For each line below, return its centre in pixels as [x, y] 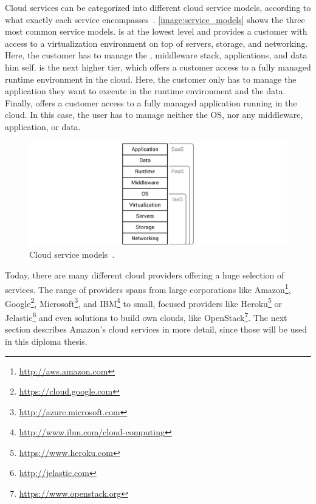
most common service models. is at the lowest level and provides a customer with [156, 31]
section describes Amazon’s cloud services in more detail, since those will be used [156, 329]
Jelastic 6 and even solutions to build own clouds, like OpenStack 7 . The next [146, 316]
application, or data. [43, 126]
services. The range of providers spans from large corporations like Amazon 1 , [148, 288]
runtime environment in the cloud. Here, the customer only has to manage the [151, 79]
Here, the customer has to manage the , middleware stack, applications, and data [156, 55]
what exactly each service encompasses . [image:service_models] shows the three [155, 19]
